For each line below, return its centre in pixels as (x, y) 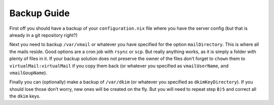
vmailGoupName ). (28, 73)
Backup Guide (40, 13)
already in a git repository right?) (44, 35)
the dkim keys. (25, 96)
